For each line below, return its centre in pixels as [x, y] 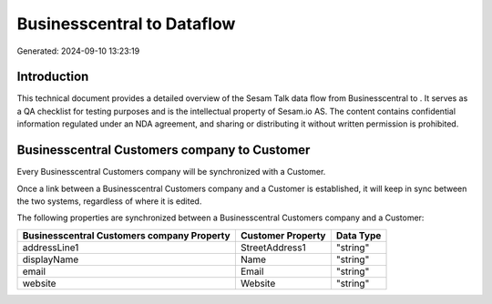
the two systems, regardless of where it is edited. [109, 201]
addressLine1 [51, 248]
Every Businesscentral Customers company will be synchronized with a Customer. [171, 172]
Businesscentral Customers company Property [127, 235]
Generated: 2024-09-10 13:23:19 [78, 51]
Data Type [359, 235]
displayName [51, 259]
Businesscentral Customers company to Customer [164, 150]
